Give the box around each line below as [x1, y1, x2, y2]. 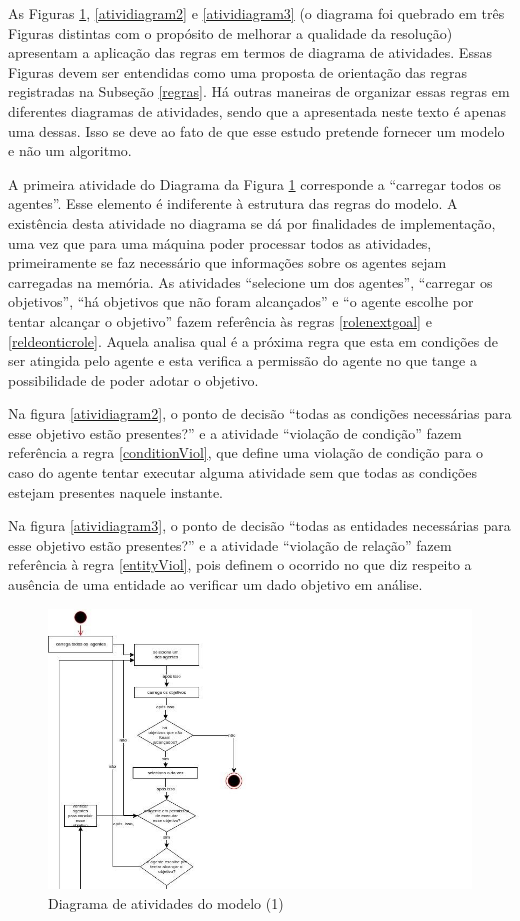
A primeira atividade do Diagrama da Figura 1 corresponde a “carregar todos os [8, 173, 501, 194]
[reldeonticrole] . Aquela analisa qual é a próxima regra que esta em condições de [8, 330, 498, 351]
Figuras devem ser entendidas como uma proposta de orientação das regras [8, 61, 467, 82]
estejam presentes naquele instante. [8, 481, 223, 502]
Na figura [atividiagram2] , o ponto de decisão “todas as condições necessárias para [8, 403, 512, 424]
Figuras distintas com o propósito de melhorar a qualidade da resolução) [8, 22, 453, 43]
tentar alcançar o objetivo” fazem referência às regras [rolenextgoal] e [8, 310, 432, 331]
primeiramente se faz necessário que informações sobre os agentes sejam [8, 252, 447, 273]
